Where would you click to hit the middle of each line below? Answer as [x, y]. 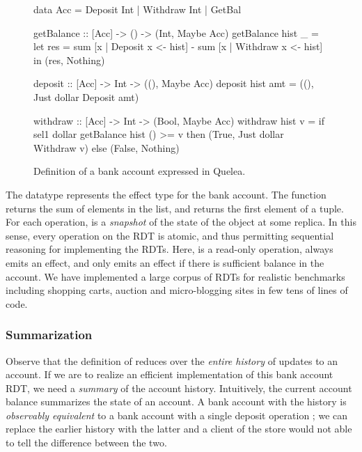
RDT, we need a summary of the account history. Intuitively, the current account [179, 388]
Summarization [49, 335]
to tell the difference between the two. [86, 443]
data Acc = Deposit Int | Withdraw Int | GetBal [137, 9]
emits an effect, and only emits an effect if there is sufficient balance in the [165, 262]
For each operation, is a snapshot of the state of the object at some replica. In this [181, 222]
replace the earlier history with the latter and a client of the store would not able [179, 429]
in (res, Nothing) [69, 60]
